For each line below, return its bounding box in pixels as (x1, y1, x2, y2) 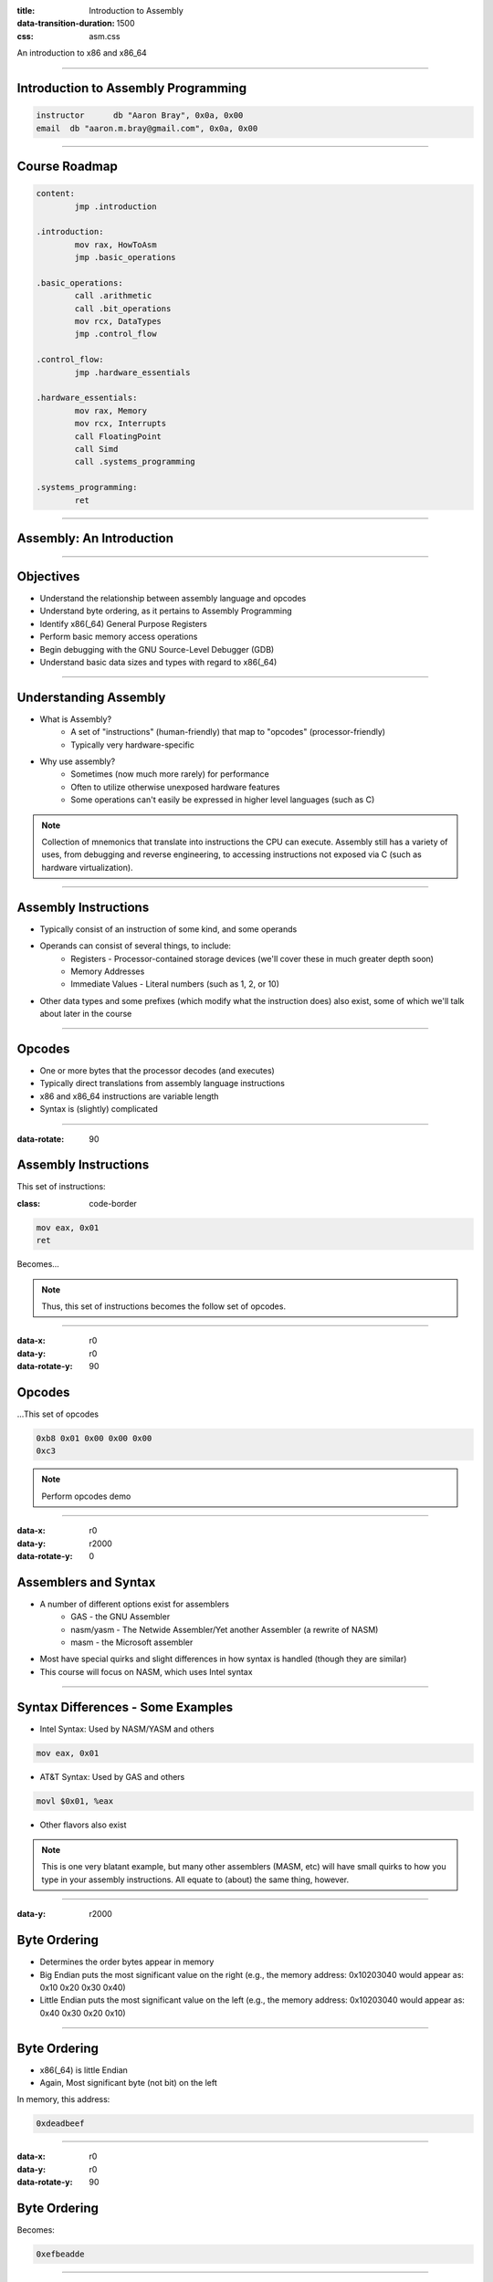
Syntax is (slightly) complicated (39, 1104, 159, 1115)
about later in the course (39, 1009, 132, 1020)
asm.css (89, 30, 121, 41)
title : (16, 5, 36, 16)
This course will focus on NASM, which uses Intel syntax (39, 1666, 253, 1677)
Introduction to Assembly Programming (16, 80, 246, 96)
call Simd (74, 444, 119, 454)
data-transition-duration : (16, 18, 115, 29)
